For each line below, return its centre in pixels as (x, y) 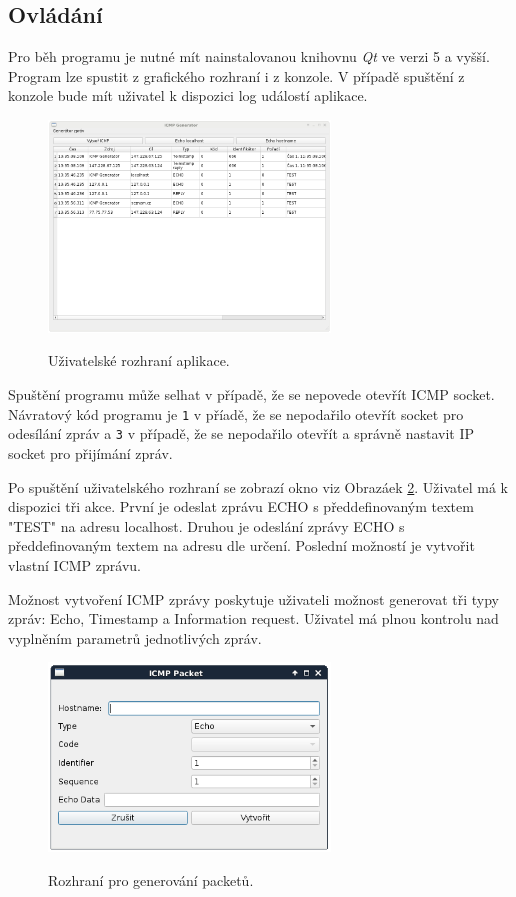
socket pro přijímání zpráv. (90, 452)
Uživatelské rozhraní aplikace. (139, 360)
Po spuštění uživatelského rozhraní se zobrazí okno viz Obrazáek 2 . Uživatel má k (258, 486)
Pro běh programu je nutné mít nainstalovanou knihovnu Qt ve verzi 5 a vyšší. (249, 56)
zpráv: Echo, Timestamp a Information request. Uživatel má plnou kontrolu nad (253, 618)
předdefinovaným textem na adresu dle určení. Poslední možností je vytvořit (241, 545)
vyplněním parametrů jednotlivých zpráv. (135, 637)
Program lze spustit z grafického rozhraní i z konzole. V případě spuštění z (236, 75)
